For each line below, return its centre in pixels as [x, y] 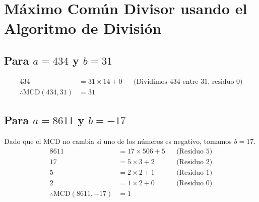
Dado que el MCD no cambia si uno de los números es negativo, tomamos [118, 141]
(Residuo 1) [195, 172]
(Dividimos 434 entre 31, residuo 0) [188, 82]
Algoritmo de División [83, 28]
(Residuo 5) [195, 151]
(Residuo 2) [195, 162]
